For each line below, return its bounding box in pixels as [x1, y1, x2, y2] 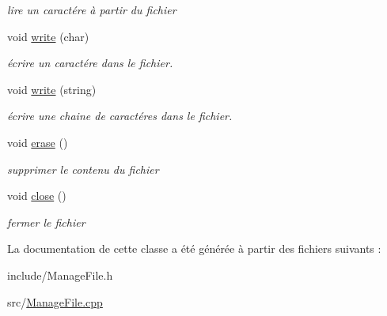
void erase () [7, 134, 68, 150]
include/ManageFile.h [7, 266, 113, 283]
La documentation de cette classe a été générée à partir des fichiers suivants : [7, 240, 381, 257]
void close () [7, 187, 66, 204]
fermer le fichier [7, 213, 85, 230]
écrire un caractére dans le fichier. [7, 55, 173, 71]
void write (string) [7, 81, 97, 97]
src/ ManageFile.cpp [7, 293, 103, 310]
